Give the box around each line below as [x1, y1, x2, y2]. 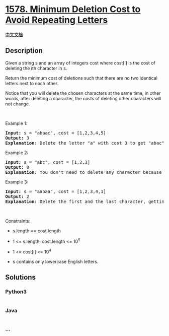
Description [5, 46, 43, 55]
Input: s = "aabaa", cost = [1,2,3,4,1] [5, 188, 107, 194]
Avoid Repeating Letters [5, 14, 108, 26]
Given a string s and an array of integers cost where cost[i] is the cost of [5, 59, 156, 66]
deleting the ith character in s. [5, 65, 67, 71]
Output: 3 [5, 135, 29, 141]
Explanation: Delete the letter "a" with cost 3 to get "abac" [5, 140, 164, 146]
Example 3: [5, 179, 29, 185]
